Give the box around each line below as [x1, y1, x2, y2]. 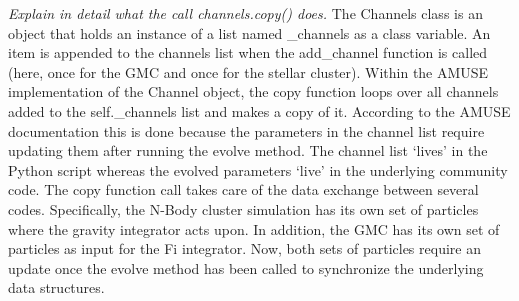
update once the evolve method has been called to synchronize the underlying [8, 257, 484, 278]
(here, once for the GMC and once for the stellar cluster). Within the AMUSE [8, 61, 489, 82]
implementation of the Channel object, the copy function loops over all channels [8, 81, 499, 102]
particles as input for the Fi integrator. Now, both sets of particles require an [8, 238, 481, 259]
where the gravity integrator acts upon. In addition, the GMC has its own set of [8, 218, 500, 239]
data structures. [8, 277, 105, 298]
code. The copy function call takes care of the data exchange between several [8, 179, 479, 200]
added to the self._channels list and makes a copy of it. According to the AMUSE [8, 100, 511, 121]
